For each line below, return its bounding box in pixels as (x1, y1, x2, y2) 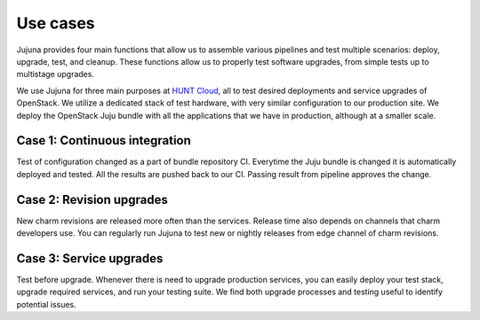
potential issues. (16, 299, 77, 309)
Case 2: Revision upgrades (16, 191, 169, 207)
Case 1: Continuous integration (16, 133, 191, 148)
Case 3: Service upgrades (16, 251, 164, 266)
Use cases (16, 13, 95, 33)
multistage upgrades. (16, 69, 95, 80)
